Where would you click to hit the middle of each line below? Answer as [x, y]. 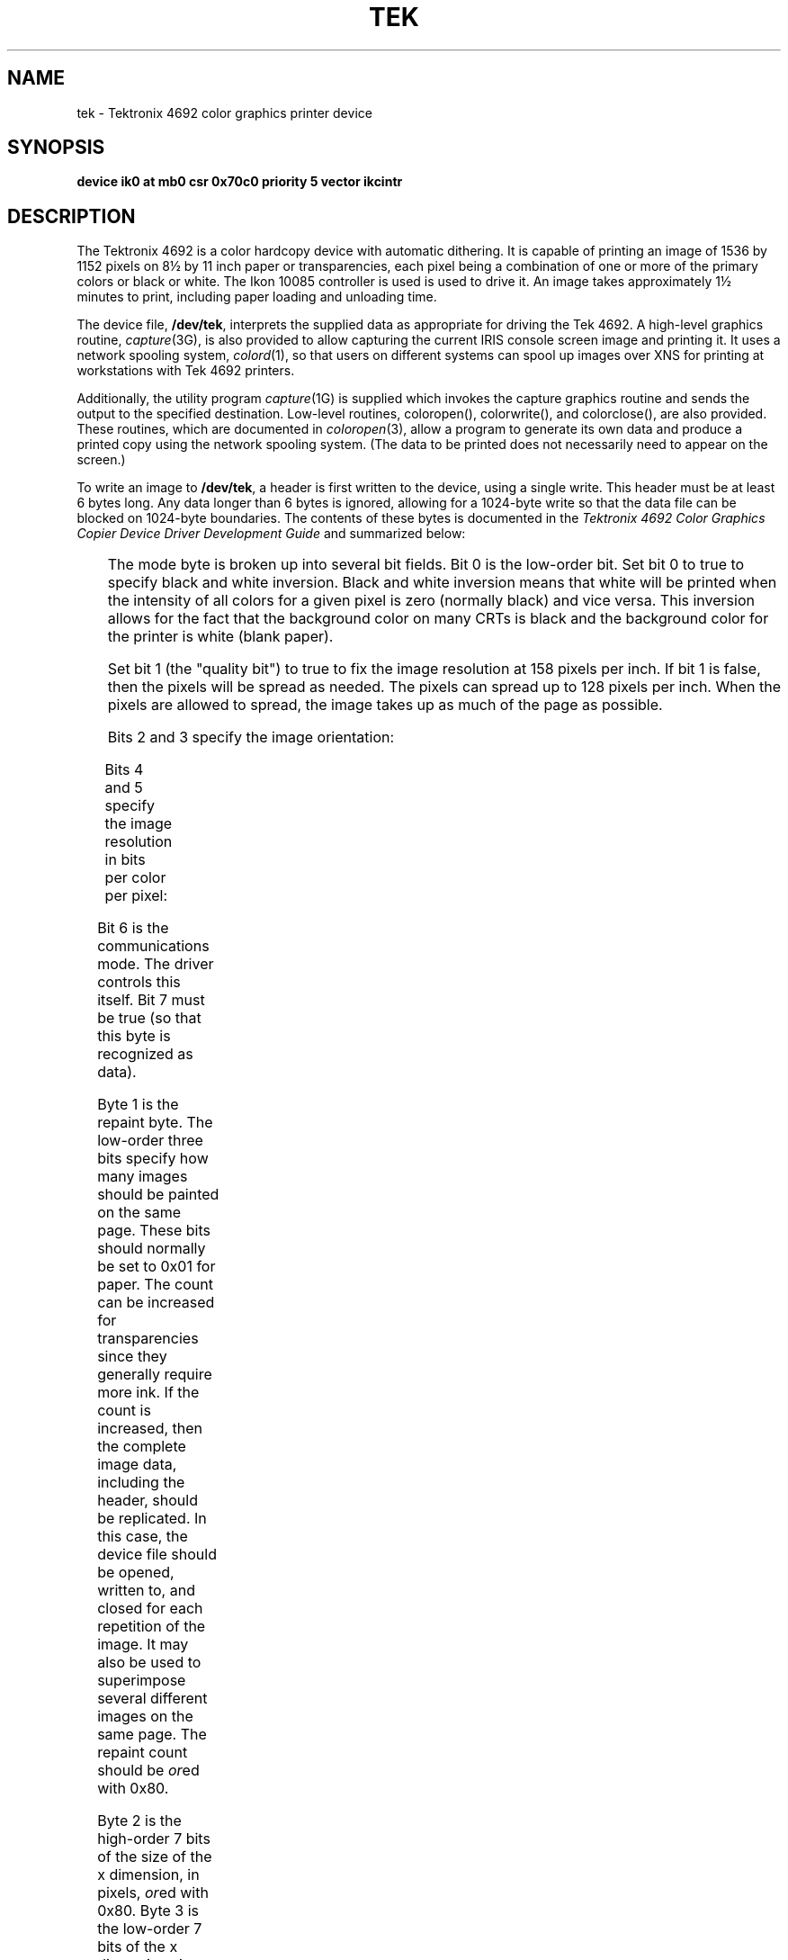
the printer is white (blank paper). [220, 637]
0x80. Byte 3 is [148, 1911]
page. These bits [154, 1231]
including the [141, 1483]
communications [153, 946]
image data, [137, 1465]
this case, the [143, 1537]
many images [143, 1177]
